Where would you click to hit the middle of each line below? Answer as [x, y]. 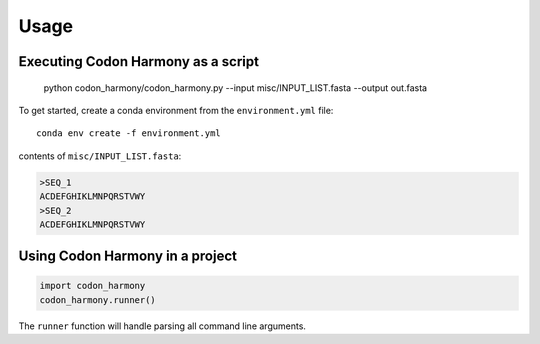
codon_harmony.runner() [98, 299]
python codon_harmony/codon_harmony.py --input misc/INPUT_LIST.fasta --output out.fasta [235, 87]
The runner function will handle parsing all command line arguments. [162, 326]
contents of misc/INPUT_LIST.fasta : [100, 156]
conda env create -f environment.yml [129, 133]
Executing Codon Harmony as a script [139, 61]
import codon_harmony [92, 286]
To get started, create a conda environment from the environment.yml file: [176, 110]
